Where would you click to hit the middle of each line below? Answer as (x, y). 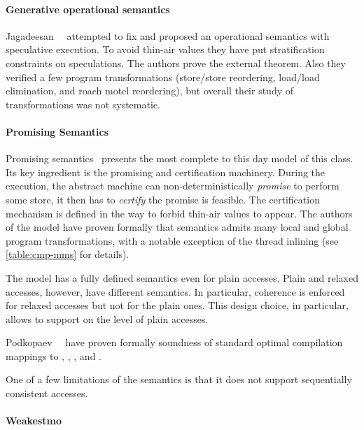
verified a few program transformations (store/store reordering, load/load (163, 77)
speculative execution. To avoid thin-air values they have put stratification (165, 49)
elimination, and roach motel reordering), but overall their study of (150, 91)
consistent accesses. (47, 393)
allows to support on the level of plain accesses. (107, 318)
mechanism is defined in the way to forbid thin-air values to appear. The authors (179, 213)
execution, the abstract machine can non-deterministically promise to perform (173, 186)
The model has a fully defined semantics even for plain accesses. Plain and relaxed (182, 277)
